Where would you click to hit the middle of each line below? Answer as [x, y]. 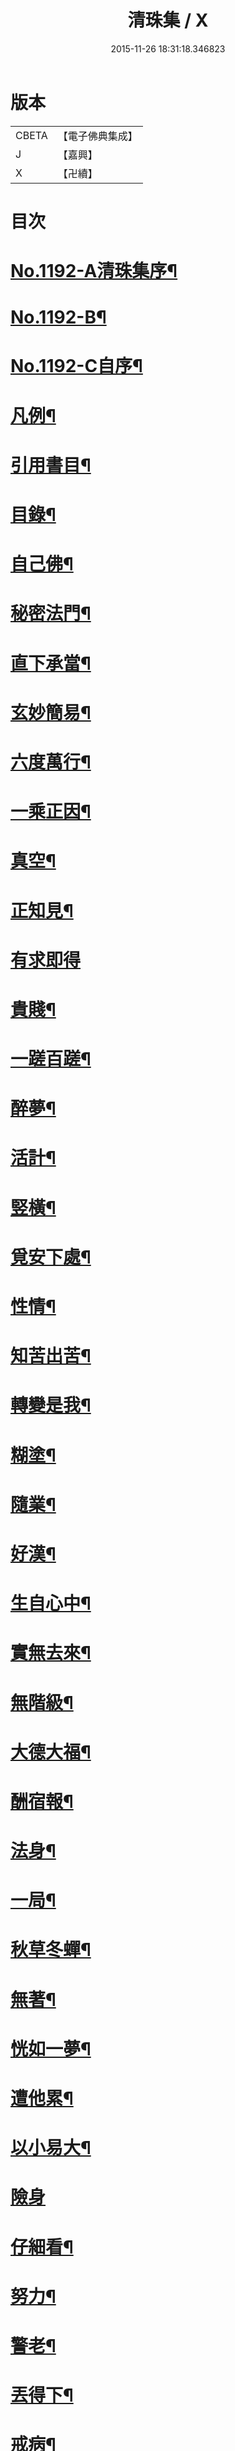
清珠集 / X [168, 20]
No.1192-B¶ [58, 317]
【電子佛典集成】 [97, 136]
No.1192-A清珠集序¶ [94, 271]
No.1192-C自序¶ [76, 366]
